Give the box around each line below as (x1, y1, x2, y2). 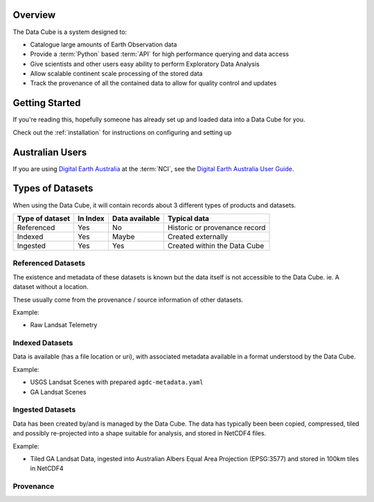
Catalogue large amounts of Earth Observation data (30, 40, 177, 49)
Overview (12, 9, 56, 21)
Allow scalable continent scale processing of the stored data (30, 69, 203, 78)
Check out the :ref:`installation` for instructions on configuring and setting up (12, 128, 232, 137)
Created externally (167, 232, 229, 241)
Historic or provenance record (167, 223, 266, 232)
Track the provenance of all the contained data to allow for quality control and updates (30, 79, 277, 87)
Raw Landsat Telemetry (30, 321, 98, 329)
